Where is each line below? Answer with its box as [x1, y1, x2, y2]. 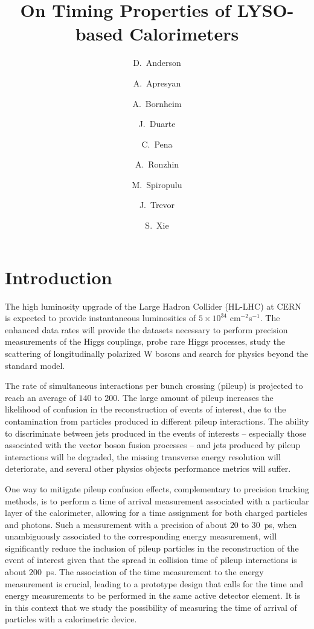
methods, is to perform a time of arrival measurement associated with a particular [5, 494, 309, 507]
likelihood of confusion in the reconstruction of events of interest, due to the [5, 403, 286, 416]
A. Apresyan [133, 76, 181, 89]
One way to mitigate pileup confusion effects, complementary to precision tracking [5, 482, 309, 495]
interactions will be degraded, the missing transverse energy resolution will [5, 450, 281, 463]
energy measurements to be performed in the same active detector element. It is [5, 589, 301, 602]
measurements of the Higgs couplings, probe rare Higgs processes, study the [5, 335, 286, 348]
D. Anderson [133, 56, 181, 69]
